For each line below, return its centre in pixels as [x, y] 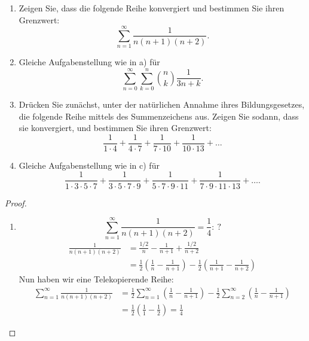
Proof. [16, 203]
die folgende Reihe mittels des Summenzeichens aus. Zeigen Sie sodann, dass [159, 116]
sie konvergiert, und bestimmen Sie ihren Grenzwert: [115, 128]
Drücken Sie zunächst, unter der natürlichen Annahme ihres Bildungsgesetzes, [162, 104]
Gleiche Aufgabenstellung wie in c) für [89, 165]
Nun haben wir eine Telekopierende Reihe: [96, 278]
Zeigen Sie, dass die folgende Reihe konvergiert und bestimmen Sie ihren [152, 8]
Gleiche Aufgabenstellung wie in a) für [89, 62]
